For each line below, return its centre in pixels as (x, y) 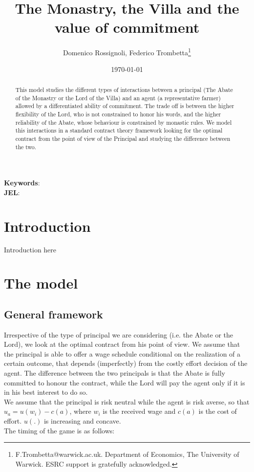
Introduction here (30, 249)
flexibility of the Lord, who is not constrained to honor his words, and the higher (118, 114)
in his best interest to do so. (46, 392)
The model (41, 283)
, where (80, 411)
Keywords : (22, 183)
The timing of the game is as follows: (59, 430)
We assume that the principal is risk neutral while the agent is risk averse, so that (127, 401)
